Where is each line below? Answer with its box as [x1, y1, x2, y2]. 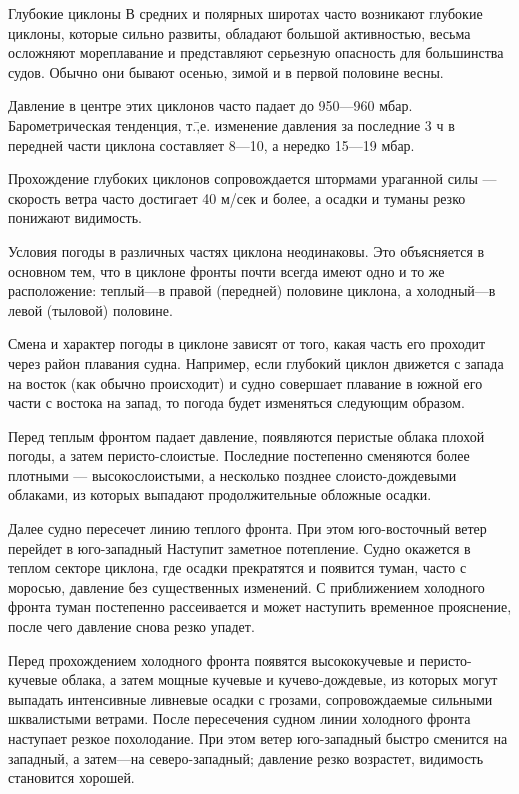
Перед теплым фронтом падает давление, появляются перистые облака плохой [8, 425, 485, 446]
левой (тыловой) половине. [8, 299, 173, 320]
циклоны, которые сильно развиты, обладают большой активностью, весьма [8, 22, 471, 43]
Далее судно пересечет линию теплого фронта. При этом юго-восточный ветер [8, 518, 487, 539]
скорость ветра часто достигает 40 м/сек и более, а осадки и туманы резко [8, 187, 466, 208]
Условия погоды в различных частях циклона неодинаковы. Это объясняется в [8, 240, 485, 261]
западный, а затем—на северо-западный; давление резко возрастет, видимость [8, 747, 484, 768]
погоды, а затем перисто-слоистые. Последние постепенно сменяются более [8, 445, 470, 466]
